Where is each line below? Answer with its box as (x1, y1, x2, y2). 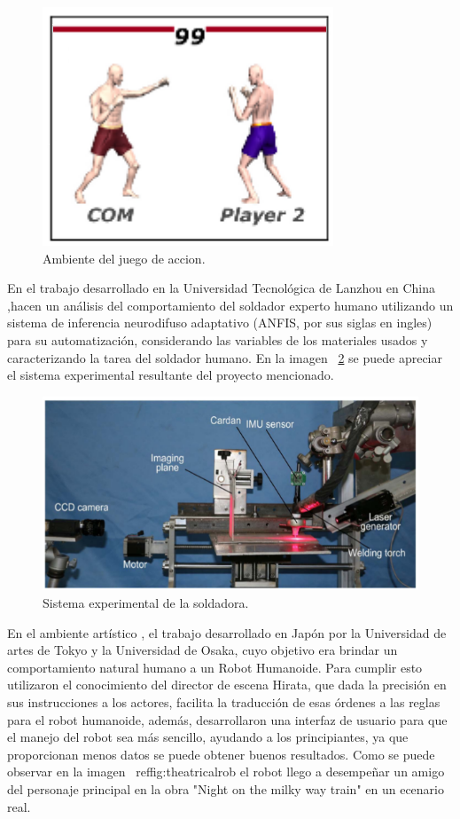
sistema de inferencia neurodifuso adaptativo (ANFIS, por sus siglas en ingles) (7, 313, 433, 332)
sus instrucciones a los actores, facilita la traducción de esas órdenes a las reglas (7, 692, 441, 711)
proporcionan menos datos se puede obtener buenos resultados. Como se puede (7, 744, 435, 763)
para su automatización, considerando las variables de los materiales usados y (7, 330, 428, 349)
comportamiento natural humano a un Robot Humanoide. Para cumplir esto (7, 658, 423, 676)
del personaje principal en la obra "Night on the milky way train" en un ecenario (7, 779, 444, 798)
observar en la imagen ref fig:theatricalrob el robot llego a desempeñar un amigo (7, 762, 445, 781)
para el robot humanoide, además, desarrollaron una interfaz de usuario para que (7, 710, 448, 728)
